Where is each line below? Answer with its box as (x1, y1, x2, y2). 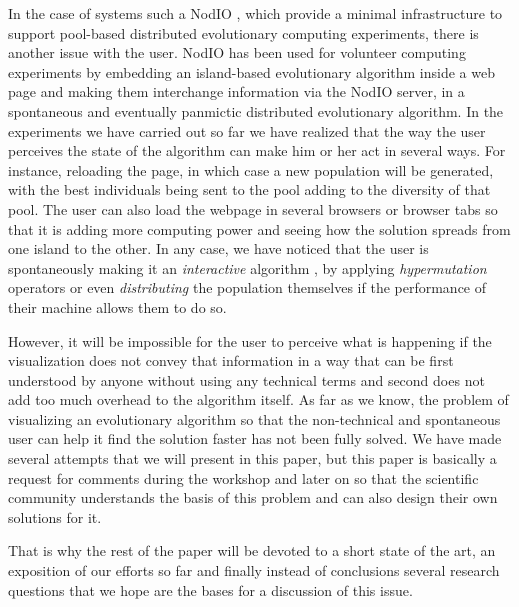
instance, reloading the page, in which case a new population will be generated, (8, 159, 494, 180)
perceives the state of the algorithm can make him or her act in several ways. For (8, 140, 506, 161)
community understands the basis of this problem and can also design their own (8, 487, 498, 508)
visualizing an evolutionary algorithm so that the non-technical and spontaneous (8, 408, 501, 429)
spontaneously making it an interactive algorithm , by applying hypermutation (8, 257, 487, 278)
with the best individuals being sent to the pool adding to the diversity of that (8, 179, 491, 200)
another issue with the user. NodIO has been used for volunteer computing (8, 42, 466, 63)
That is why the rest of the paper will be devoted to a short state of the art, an (8, 540, 496, 561)
